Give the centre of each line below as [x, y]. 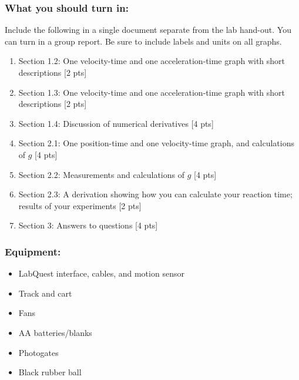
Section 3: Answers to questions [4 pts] [88, 225]
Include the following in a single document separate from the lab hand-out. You [148, 30]
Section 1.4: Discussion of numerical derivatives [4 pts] [116, 123]
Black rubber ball [50, 372]
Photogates [38, 352]
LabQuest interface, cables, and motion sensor [101, 273]
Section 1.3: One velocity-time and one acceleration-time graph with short [152, 92]
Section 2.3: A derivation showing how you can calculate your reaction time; [155, 194]
